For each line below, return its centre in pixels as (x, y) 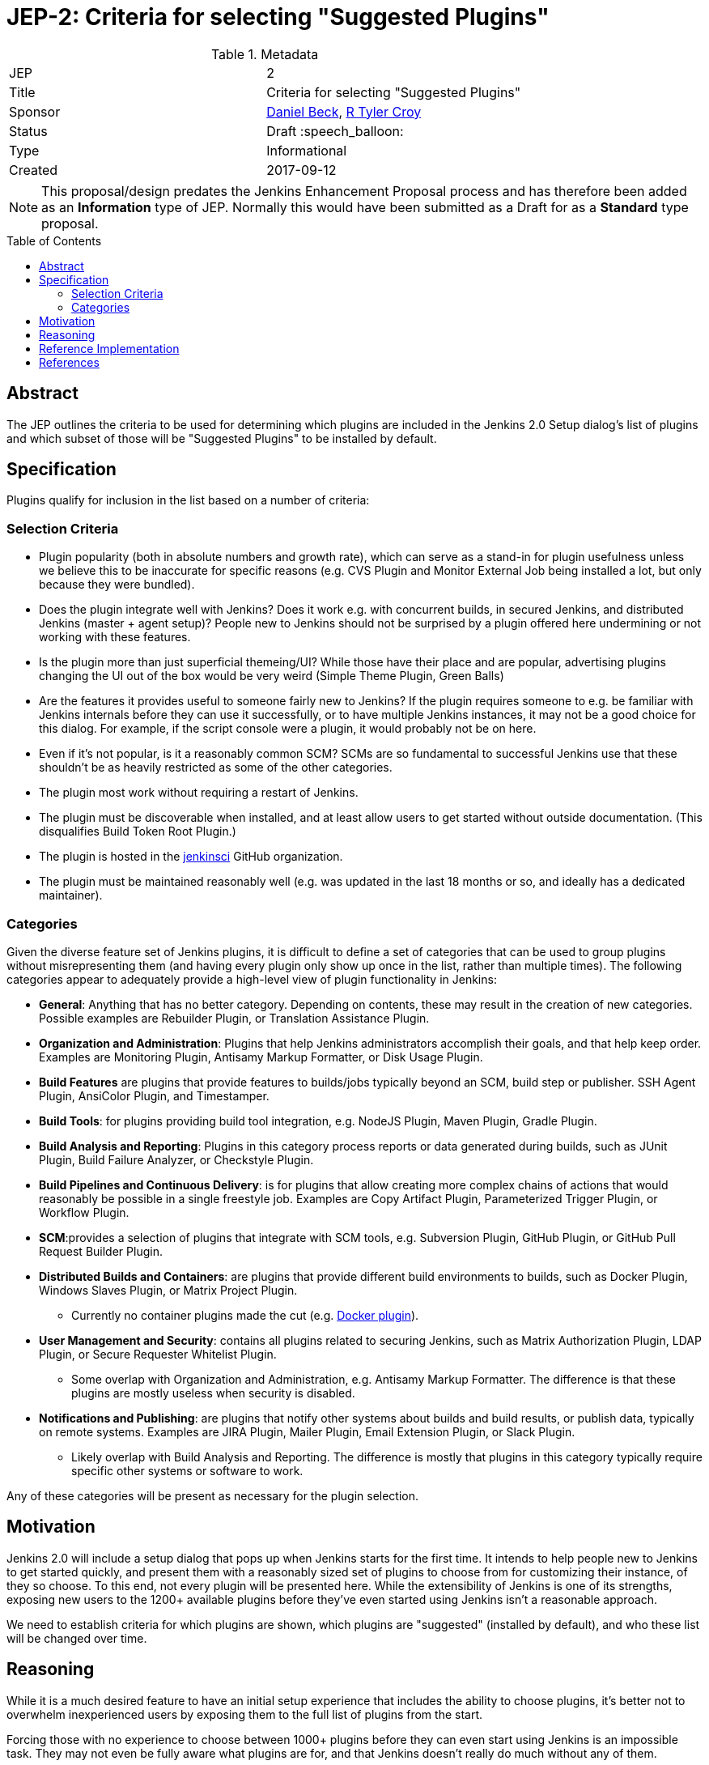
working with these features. (115, 637)
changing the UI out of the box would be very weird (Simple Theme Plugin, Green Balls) (272, 676)
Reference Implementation (109, 348)
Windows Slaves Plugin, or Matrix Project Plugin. (168, 1290)
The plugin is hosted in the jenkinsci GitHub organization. (191, 857)
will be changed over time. (77, 1638)
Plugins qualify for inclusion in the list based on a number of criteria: (188, 500)
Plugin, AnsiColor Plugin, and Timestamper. (154, 1095)
